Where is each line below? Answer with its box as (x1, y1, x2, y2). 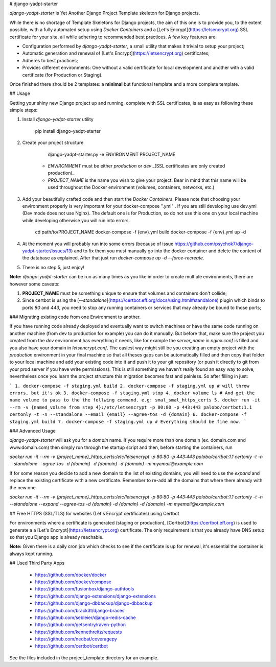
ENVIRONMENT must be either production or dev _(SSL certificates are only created (48, 163, 225, 169)
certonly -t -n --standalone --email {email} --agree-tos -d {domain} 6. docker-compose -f (9, 412, 247, 417)
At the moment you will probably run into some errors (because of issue (22, 241, 174, 247)
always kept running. (9, 551, 54, 557)
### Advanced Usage (9, 427, 56, 434)
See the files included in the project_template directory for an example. (9, 654, 159, 661)
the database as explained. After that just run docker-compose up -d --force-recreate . (22, 255, 204, 261)
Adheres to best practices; (22, 57, 79, 63)
